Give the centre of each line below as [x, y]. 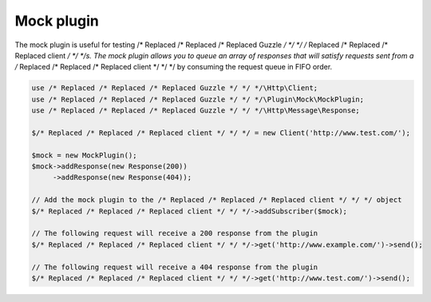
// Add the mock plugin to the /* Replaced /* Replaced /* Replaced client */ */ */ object [217, 200]
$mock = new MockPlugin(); [84, 155]
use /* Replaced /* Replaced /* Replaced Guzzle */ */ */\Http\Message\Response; [196, 111]
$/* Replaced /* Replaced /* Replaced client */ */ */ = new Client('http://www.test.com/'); [221, 133]
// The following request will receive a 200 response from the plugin [175, 233]
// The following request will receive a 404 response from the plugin [175, 267]
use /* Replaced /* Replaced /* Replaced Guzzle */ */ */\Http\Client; [175, 88]
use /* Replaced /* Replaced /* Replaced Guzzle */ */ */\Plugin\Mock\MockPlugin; [198, 99]
